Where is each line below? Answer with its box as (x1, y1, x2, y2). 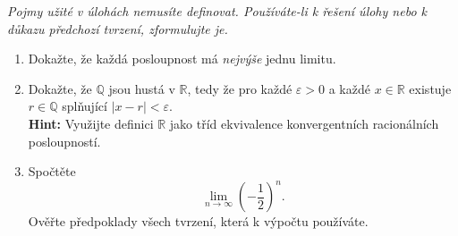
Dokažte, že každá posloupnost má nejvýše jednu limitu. (28, 49, 336, 68)
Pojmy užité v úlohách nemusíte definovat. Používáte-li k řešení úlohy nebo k (7, 2, 427, 20)
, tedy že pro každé (187, 79, 293, 97)
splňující (62, 97, 107, 115)
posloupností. (28, 131, 101, 150)
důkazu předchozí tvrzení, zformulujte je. (7, 19, 228, 38)
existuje (409, 79, 452, 97)
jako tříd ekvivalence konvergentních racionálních (169, 114, 439, 132)
